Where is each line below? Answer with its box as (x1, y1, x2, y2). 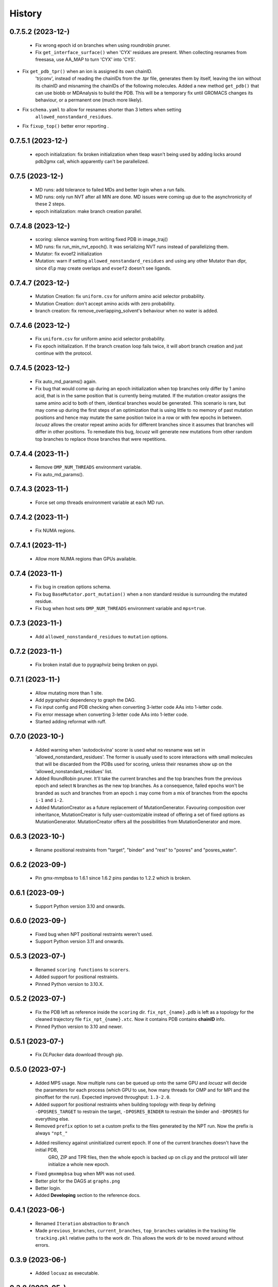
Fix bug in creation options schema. (35, 584, 111, 590)
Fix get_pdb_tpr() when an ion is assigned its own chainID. (22, 68, 153, 74)
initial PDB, (35, 1147, 59, 1153)
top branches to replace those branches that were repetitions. (35, 436, 167, 442)
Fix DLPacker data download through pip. (35, 1052, 124, 1058)
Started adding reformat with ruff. (35, 719, 107, 725)
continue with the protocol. (35, 350, 93, 356)
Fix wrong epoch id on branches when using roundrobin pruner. (35, 42, 171, 48)
